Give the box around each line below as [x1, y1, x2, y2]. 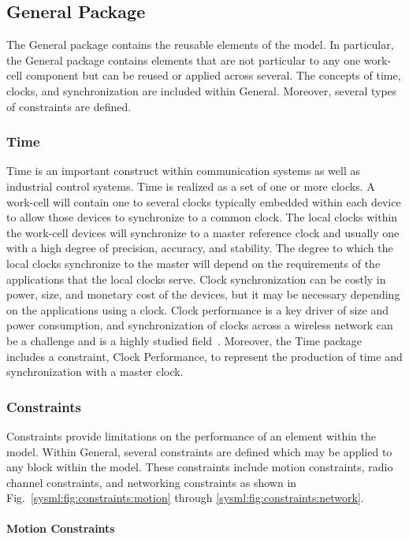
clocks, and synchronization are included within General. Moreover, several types [6, 82, 397, 99]
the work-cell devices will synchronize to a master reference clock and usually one [6, 224, 400, 240]
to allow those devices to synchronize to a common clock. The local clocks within [6, 209, 398, 225]
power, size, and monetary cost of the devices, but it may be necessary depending [6, 286, 400, 303]
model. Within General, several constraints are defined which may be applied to [6, 443, 392, 459]
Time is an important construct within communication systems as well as [6, 162, 360, 179]
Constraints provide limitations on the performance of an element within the [6, 427, 377, 444]
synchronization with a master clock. [6, 363, 184, 380]
